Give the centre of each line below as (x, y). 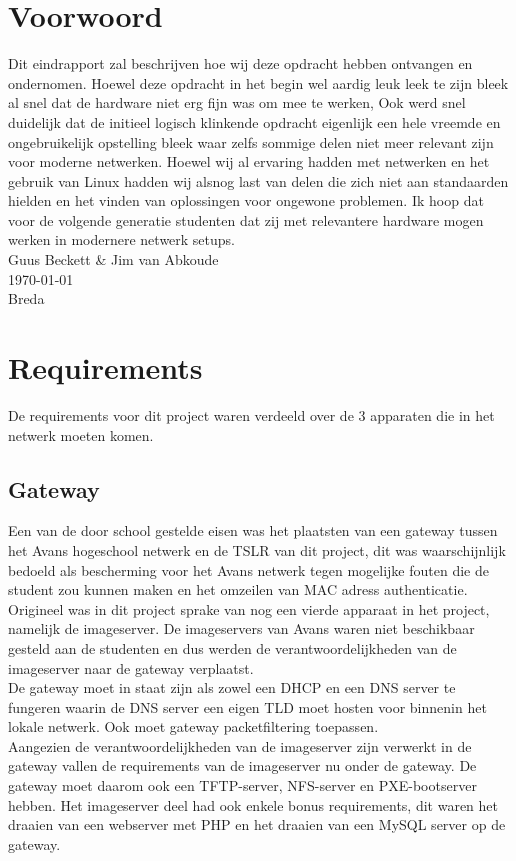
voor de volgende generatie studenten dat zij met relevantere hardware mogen (246, 219)
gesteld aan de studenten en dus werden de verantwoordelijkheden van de (232, 647)
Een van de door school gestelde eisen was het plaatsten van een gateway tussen (253, 530)
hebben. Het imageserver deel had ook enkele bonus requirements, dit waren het (253, 804)
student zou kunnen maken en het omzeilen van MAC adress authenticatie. (238, 589)
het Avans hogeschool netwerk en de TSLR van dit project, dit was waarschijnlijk (257, 549)
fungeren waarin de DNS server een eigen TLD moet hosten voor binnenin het (247, 706)
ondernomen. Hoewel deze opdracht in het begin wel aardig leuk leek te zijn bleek (258, 82)
